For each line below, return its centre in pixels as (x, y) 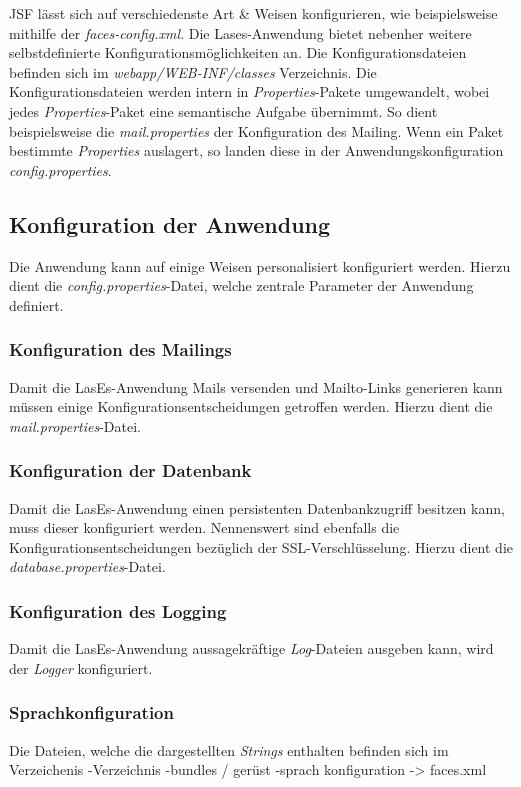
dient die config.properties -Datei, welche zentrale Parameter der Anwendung (241, 285)
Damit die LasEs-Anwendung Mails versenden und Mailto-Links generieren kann (256, 386)
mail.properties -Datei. (75, 425)
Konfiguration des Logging (118, 610)
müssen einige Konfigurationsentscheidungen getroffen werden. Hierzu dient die (251, 406)
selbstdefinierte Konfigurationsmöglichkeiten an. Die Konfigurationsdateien (238, 52)
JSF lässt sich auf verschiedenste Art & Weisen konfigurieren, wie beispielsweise (253, 13)
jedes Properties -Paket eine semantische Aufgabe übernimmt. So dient (223, 110)
